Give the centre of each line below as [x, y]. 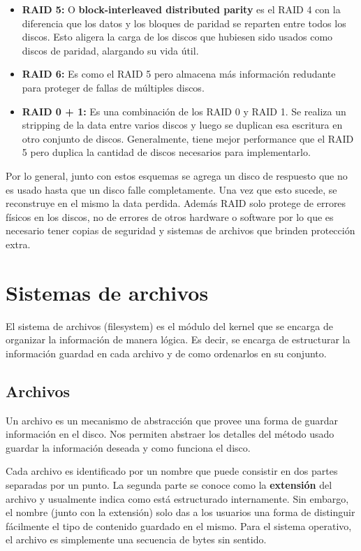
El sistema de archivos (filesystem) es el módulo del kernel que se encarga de [169, 325]
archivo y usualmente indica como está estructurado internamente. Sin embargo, [177, 498]
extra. [18, 244]
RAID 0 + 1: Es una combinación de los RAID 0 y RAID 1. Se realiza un [184, 111]
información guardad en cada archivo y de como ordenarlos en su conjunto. [166, 353]
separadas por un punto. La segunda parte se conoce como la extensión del [169, 484]
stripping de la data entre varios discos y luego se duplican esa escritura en [182, 125]
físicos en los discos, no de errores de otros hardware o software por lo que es [170, 216]
